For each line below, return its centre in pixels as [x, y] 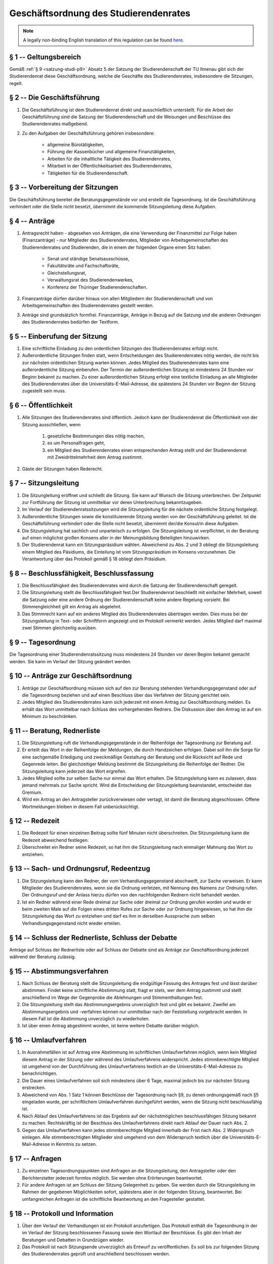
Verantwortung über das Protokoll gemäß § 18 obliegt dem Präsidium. [94, 559]
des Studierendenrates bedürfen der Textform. [71, 322]
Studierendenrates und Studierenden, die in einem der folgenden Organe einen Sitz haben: [117, 247]
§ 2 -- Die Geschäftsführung [55, 98]
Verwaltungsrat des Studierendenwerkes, [90, 280]
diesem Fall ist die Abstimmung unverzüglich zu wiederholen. [86, 1019]
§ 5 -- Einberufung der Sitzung [58, 336]
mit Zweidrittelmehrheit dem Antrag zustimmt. [95, 457]
